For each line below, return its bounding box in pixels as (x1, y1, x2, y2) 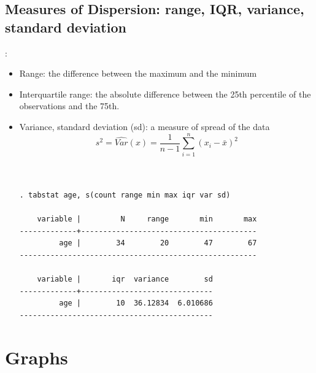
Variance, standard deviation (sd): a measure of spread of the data (19, 120, 270, 133)
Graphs (5, 344, 68, 369)
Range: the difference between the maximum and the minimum (19, 67, 257, 80)
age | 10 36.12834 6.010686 (59, 299, 213, 308)
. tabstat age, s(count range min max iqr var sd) (19, 190, 231, 199)
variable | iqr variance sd (37, 275, 213, 284)
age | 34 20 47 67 (59, 239, 257, 248)
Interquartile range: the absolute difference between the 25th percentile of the (19, 87, 311, 100)
